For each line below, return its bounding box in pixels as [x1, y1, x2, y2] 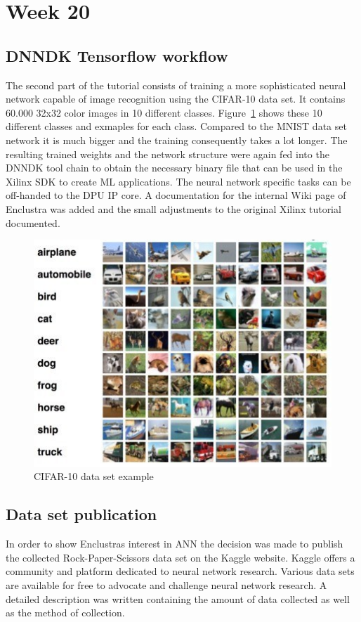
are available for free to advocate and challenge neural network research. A [6, 577, 327, 592]
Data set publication [6, 503, 157, 525]
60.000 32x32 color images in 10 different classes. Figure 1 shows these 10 [6, 105, 322, 119]
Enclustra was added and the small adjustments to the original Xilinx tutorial [6, 201, 341, 216]
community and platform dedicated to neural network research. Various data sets [6, 564, 355, 578]
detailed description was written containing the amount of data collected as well [6, 591, 350, 606]
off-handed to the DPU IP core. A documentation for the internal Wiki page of [6, 188, 346, 202]
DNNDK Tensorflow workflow [6, 44, 228, 66]
